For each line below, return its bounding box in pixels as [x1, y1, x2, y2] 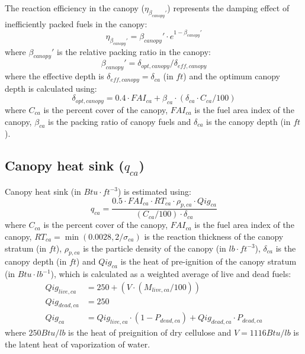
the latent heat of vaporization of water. [5, 337, 150, 350]
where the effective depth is [5, 70, 104, 82]
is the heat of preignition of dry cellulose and [68, 326, 232, 339]
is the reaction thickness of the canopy [144, 230, 284, 242]
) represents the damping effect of [167, 2, 290, 14]
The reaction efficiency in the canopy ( [5, 2, 145, 14]
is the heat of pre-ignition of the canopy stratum [120, 255, 297, 268]
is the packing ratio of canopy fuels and [48, 115, 191, 127]
